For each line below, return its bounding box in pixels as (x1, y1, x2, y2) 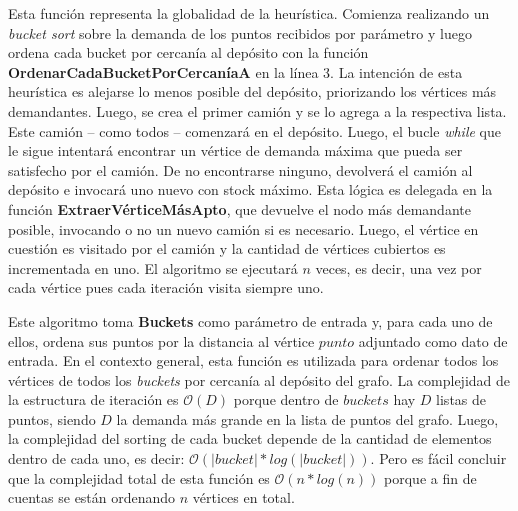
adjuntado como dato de (358, 330, 508, 351)
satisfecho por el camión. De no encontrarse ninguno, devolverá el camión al (8, 159, 473, 180)
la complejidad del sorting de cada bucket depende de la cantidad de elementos (8, 428, 492, 449)
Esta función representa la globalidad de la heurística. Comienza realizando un (8, 3, 490, 23)
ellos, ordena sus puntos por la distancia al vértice (8, 330, 315, 351)
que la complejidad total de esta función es (8, 467, 270, 488)
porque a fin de (384, 467, 477, 488)
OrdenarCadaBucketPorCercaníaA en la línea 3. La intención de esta (8, 61, 463, 82)
